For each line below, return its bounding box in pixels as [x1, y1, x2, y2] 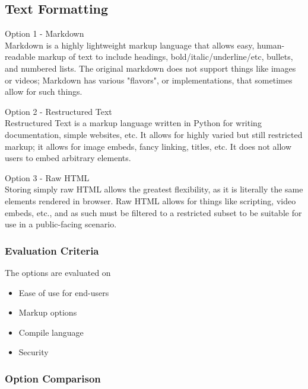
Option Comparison [5, 371, 101, 385]
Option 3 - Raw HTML [5, 171, 90, 184]
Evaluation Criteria [5, 243, 99, 258]
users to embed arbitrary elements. [5, 152, 131, 164]
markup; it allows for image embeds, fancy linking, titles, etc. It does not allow [5, 140, 291, 152]
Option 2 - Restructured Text [5, 105, 112, 117]
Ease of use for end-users [18, 286, 109, 298]
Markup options [18, 306, 77, 319]
